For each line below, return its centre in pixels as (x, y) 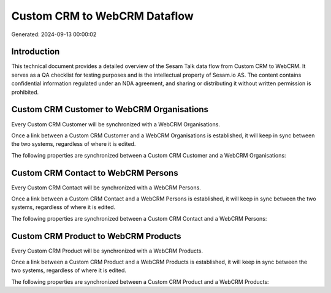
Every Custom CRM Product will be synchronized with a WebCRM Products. (107, 251)
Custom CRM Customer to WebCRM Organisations (110, 109)
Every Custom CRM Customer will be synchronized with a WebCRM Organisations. (116, 124)
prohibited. (25, 92)
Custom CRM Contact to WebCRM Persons (95, 173)
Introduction (36, 52)
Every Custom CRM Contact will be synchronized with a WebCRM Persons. (106, 188)
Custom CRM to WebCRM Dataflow (103, 16)
